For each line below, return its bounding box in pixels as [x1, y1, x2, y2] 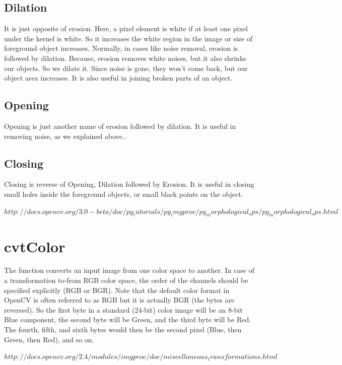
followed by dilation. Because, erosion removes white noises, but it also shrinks [4, 52, 246, 63]
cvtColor [4, 236, 65, 256]
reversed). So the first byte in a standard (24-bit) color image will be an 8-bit [4, 304, 243, 315]
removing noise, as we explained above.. [4, 130, 126, 141]
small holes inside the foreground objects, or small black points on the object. [4, 188, 243, 199]
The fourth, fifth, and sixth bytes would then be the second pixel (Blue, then [4, 324, 242, 335]
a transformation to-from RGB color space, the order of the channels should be [4, 275, 248, 285]
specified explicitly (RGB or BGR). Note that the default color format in [4, 284, 230, 295]
